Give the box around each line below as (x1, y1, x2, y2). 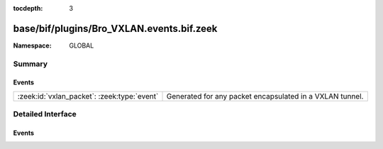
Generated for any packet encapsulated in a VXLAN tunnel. (166, 91, 364, 101)
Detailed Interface (13, 109, 77, 119)
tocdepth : (13, 4, 43, 12)
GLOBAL (69, 41, 94, 50)
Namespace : (13, 41, 52, 50)
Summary (13, 59, 48, 69)
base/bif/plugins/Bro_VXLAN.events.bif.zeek (13, 22, 218, 35)
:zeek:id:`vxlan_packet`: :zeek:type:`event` (17, 91, 159, 101)
